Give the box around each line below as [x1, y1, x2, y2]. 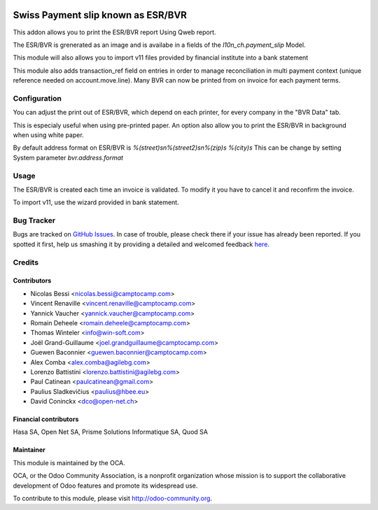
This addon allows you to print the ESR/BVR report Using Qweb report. [13, 28, 216, 36]
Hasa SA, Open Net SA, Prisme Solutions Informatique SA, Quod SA [13, 427, 208, 437]
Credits [13, 257, 38, 267]
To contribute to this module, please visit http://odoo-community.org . [13, 494, 213, 503]
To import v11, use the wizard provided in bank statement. [13, 198, 179, 206]
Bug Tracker [13, 215, 56, 225]
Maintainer [13, 446, 45, 454]
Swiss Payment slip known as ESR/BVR [13, 9, 187, 21]
